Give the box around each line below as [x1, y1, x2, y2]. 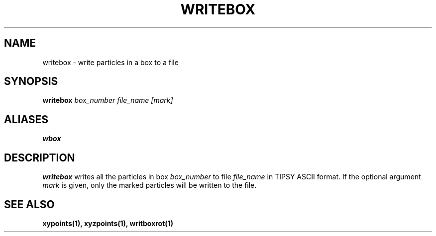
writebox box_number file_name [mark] [42, 96, 173, 105]
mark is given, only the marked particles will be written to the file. [42, 181, 257, 190]
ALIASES [4, 113, 49, 126]
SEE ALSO [4, 198, 55, 211]
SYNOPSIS [4, 75, 58, 88]
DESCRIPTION [4, 151, 75, 164]
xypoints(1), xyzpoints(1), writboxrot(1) [42, 219, 173, 228]
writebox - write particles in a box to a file [42, 58, 179, 67]
